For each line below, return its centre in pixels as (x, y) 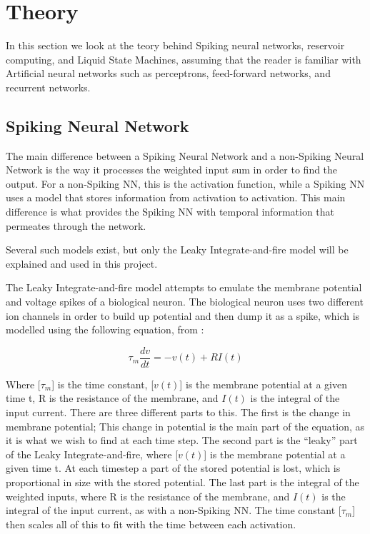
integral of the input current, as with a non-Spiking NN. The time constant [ (174, 510)
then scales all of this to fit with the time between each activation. (151, 524)
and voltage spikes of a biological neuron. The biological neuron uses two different (185, 302)
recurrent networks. (48, 87)
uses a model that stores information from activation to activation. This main (176, 197)
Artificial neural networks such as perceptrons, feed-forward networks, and (168, 73)
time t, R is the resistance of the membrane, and (112, 398)
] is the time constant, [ (103, 384)
